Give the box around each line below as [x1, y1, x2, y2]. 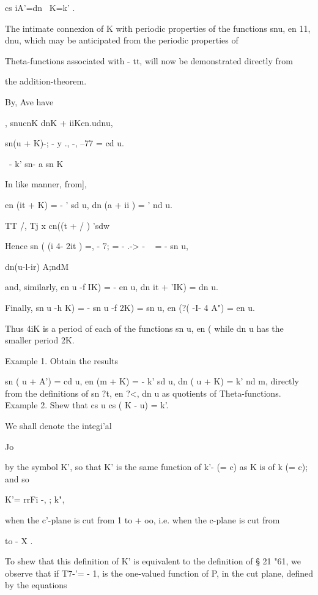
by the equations [5, 578, 67, 591]
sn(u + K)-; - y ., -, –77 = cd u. [5, 137, 124, 149]
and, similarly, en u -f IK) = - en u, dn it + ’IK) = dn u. [5, 280, 218, 293]
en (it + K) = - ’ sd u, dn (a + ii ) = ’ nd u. [5, 198, 172, 211]
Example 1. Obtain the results [5, 354, 119, 367]
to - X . [5, 534, 33, 547]
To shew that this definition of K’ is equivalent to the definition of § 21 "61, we [5, 555, 301, 567]
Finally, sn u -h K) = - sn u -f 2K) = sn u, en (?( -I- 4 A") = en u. [5, 301, 255, 313]
